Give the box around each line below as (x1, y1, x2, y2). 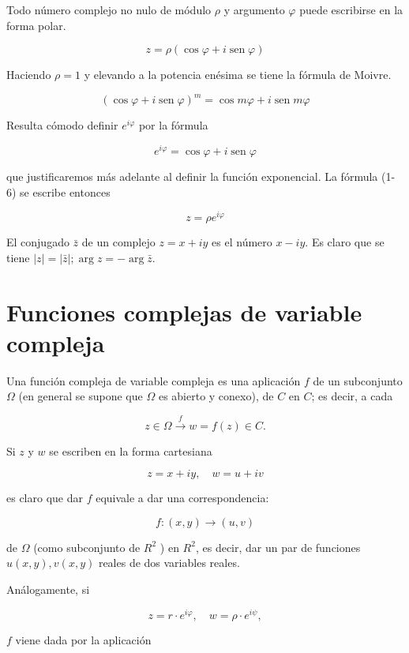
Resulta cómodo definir (6, 117, 118, 133)
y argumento (223, 2, 285, 17)
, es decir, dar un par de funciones (195, 539, 361, 555)
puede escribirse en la (299, 2, 403, 17)
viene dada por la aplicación (15, 631, 152, 647)
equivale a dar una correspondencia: (96, 490, 269, 506)
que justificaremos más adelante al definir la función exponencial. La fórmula (6, 167, 378, 184)
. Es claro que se (305, 234, 385, 250)
